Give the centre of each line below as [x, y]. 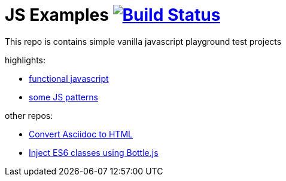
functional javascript [69, 78]
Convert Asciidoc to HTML [81, 134]
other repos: [29, 115]
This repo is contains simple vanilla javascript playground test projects [143, 41]
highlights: [25, 60]
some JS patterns [63, 97]
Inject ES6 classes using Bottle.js [94, 152]
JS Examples [57, 15]
